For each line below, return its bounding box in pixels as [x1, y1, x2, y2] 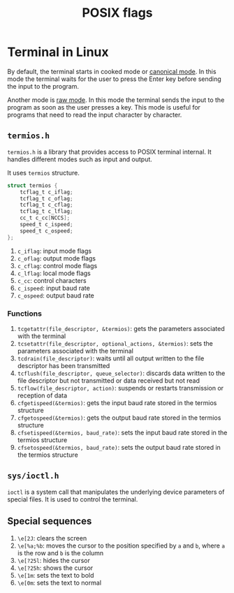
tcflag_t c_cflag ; [20, 201, 73, 209]
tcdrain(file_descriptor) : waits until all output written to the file [17, 354, 205, 363]
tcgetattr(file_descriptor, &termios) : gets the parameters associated [17, 324, 225, 332]
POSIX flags [82, 5, 153, 21]
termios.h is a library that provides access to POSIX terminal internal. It [7, 147, 212, 156]
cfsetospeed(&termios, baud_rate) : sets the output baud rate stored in [17, 443, 221, 451]
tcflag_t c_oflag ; [20, 195, 73, 202]
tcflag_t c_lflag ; [20, 208, 73, 215]
